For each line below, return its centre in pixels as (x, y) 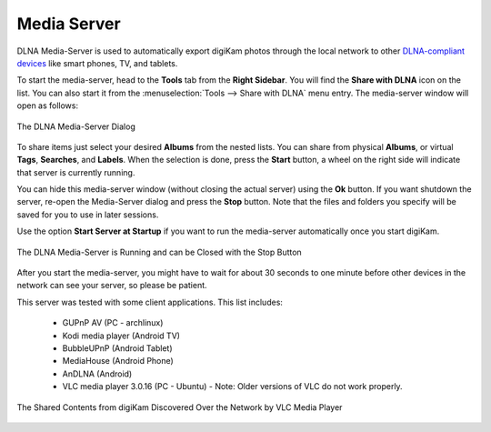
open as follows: (48, 105)
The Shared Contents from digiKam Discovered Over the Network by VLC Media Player (180, 407)
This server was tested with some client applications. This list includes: (150, 302)
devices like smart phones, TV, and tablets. (97, 63)
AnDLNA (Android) (97, 374)
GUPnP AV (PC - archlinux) (113, 323)
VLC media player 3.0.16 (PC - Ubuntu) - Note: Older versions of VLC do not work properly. (233, 387)
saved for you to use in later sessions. (88, 215)
